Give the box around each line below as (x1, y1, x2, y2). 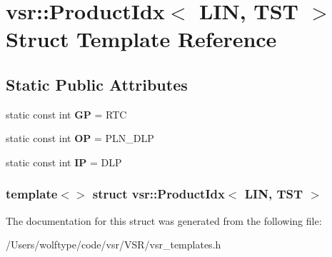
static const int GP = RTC (6, 106, 127, 121)
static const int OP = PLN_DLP (6, 131, 154, 146)
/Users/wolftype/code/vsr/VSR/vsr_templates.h (6, 237, 221, 252)
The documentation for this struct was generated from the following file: (6, 213, 322, 228)
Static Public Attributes (6, 73, 188, 95)
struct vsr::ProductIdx (92, 185, 225, 203)
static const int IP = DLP (6, 154, 122, 169)
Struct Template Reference (6, 24, 277, 54)
